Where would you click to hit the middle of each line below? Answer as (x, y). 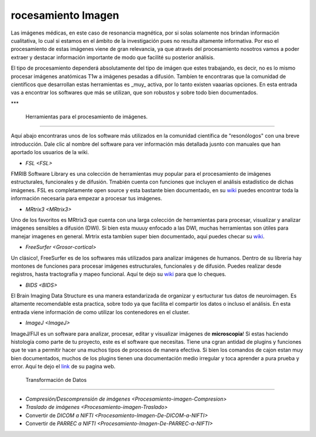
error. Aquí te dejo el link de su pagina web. (63, 367)
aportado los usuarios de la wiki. (50, 152)
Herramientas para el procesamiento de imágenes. (87, 117)
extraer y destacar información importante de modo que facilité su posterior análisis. (113, 57)
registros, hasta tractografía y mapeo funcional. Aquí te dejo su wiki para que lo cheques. (118, 274)
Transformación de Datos (56, 380)
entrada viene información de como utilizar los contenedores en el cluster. (100, 312)
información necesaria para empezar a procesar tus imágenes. (86, 199)
